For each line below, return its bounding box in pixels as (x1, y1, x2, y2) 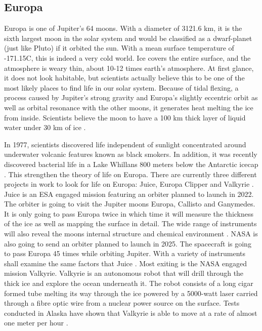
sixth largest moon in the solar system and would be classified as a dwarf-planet (4, 32, 252, 43)
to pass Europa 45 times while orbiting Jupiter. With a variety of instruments (4, 248, 245, 259)
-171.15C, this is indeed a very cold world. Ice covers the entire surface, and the (4, 52, 251, 63)
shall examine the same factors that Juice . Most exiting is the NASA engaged (4, 258, 247, 268)
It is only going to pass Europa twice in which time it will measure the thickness (4, 208, 254, 219)
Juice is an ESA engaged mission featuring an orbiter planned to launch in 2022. (4, 188, 254, 199)
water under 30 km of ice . (4, 122, 86, 133)
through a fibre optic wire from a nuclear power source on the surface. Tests (4, 298, 240, 308)
